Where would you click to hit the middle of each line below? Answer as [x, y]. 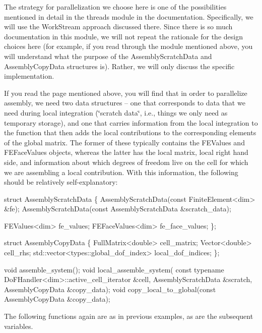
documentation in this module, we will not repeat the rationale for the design [123, 36]
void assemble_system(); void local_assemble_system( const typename [114, 269]
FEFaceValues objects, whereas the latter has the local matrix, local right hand [126, 152]
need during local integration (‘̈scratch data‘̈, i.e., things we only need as [116, 112]
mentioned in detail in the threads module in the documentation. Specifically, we [129, 16]
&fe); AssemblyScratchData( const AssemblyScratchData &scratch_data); [118, 209]
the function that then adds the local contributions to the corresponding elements [130, 132]
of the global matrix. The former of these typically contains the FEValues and [124, 142]
